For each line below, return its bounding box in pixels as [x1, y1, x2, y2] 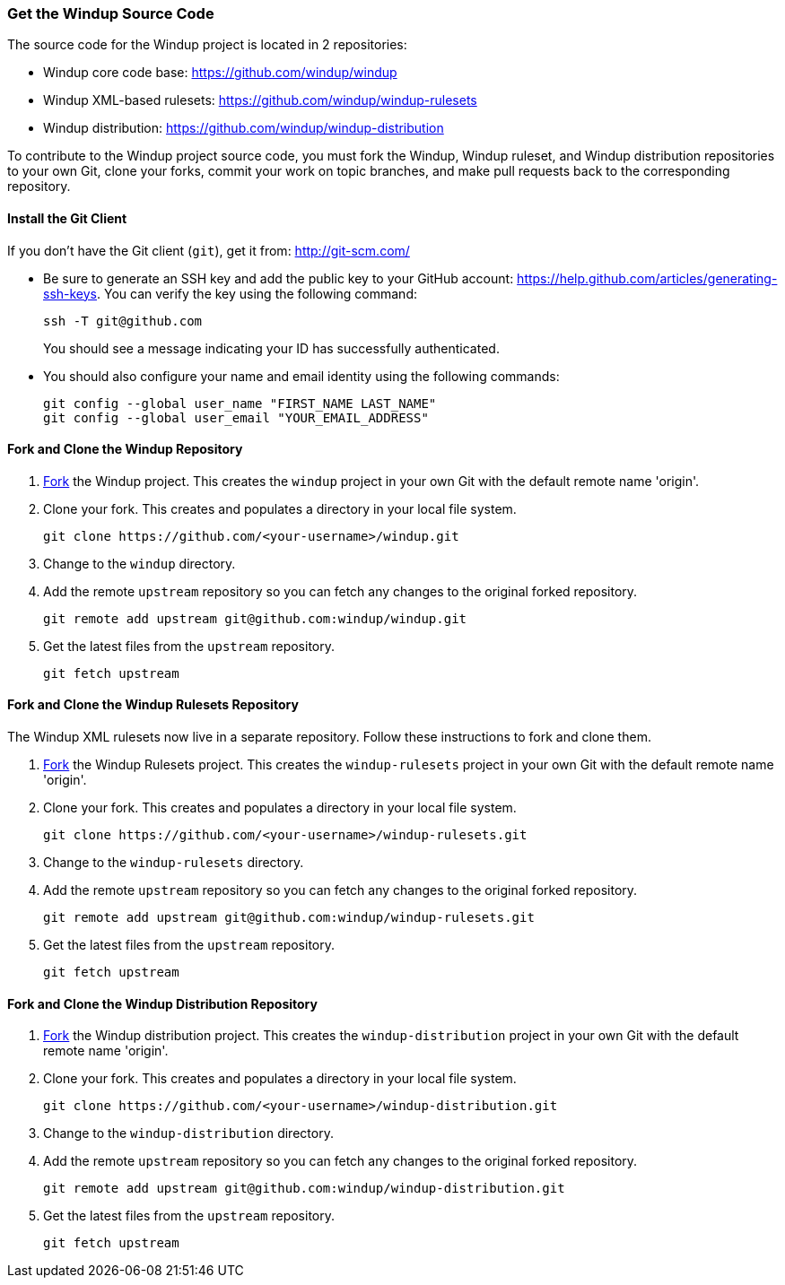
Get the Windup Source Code [7, 4, 214, 22]
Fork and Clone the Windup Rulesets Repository [7, 697, 299, 713]
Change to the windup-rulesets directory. [43, 855, 304, 871]
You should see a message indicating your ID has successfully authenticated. [43, 340, 500, 356]
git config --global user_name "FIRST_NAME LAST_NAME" [43, 395, 437, 411]
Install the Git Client [7, 210, 127, 226]
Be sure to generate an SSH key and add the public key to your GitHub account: [43, 270, 514, 286]
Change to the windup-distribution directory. [43, 1125, 334, 1142]
